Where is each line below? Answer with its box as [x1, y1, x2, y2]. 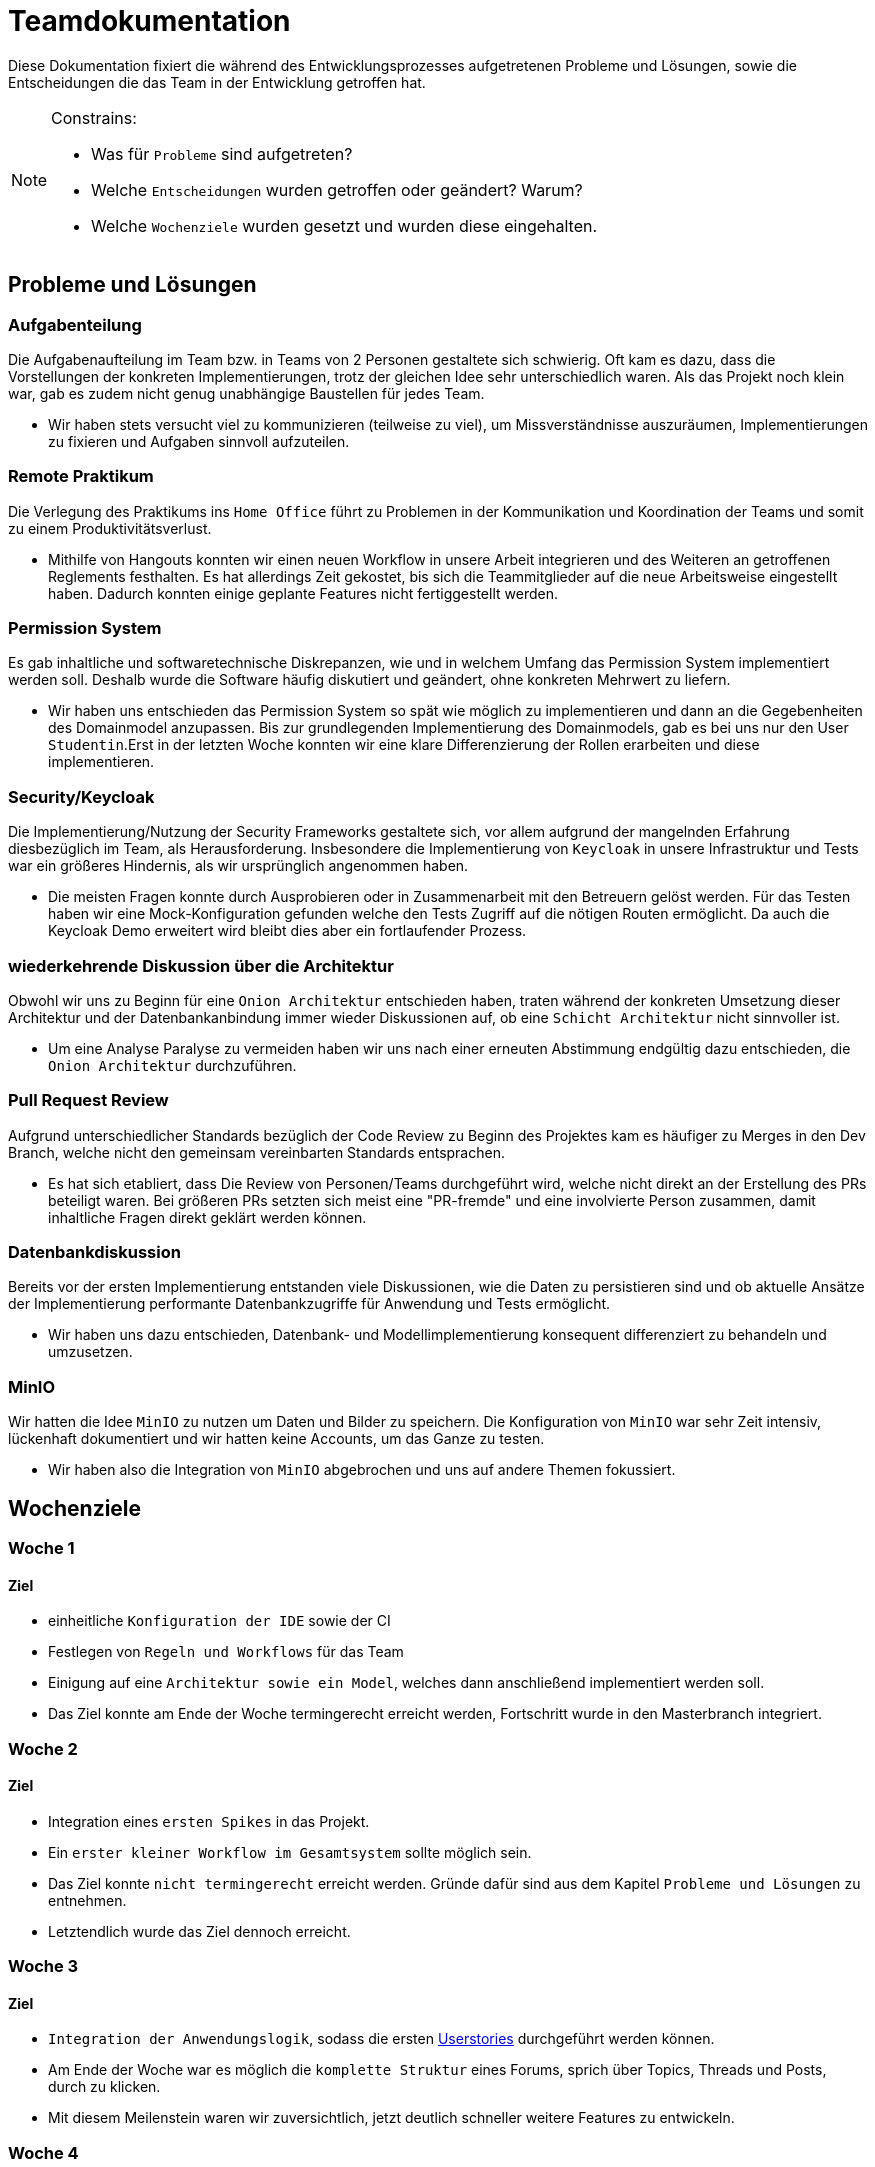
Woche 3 [8, 1956, 79, 1977]
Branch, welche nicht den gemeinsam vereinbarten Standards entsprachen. [8, 1143, 505, 1161]
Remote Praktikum [8, 466, 154, 487]
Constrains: [51, 107, 137, 128]
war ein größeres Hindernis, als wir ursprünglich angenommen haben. [8, 857, 469, 875]
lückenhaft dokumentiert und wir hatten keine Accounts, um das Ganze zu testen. [8, 1430, 545, 1448]
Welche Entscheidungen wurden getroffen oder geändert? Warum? [91, 179, 583, 200]
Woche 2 [8, 1738, 78, 1759]
